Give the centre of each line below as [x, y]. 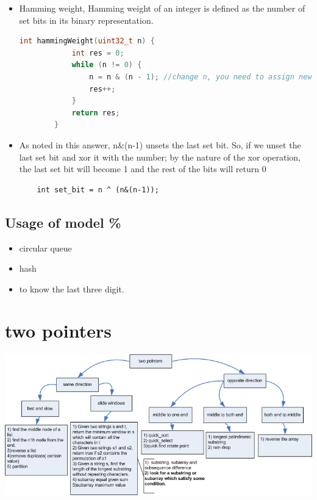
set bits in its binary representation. [86, 20]
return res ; [96, 113]
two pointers [58, 331]
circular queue [45, 248]
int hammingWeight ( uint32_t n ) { [87, 41]
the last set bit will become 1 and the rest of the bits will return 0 [143, 169]
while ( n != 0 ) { [107, 65]
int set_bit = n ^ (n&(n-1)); [98, 190]
